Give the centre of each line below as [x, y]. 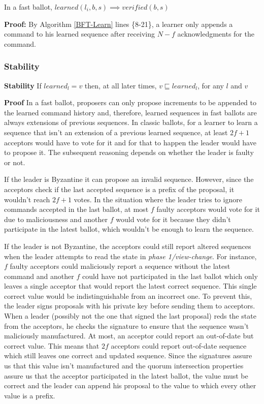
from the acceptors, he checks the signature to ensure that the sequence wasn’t [126, 325]
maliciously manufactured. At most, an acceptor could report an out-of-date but [129, 336]
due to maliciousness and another [56, 219]
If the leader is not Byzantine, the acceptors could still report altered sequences [128, 246]
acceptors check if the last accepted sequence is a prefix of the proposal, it [119, 189]
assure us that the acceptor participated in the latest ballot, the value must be [126, 375]
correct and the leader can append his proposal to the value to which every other [130, 385]
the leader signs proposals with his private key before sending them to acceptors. [130, 306]
